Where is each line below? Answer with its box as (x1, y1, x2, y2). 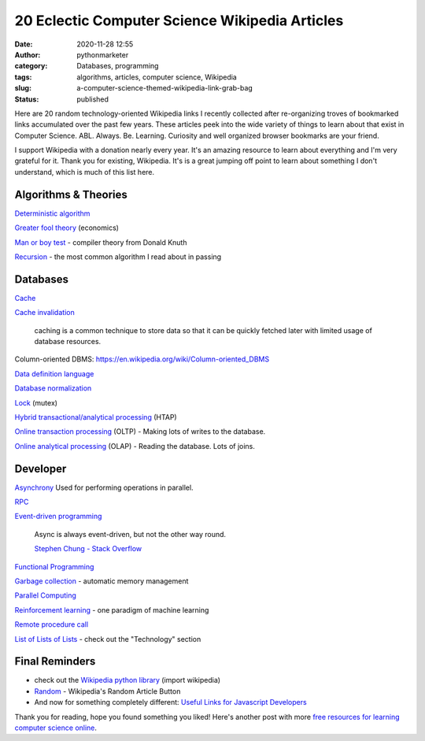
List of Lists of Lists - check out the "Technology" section (14, 634, 201, 643)
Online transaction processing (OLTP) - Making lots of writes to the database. (14, 427, 266, 436)
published (76, 94, 109, 104)
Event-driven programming (14, 512, 102, 521)
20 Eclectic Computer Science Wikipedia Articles (14, 12, 344, 29)
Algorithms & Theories (14, 187, 128, 201)
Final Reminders (14, 654, 96, 669)
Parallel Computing (14, 591, 76, 600)
